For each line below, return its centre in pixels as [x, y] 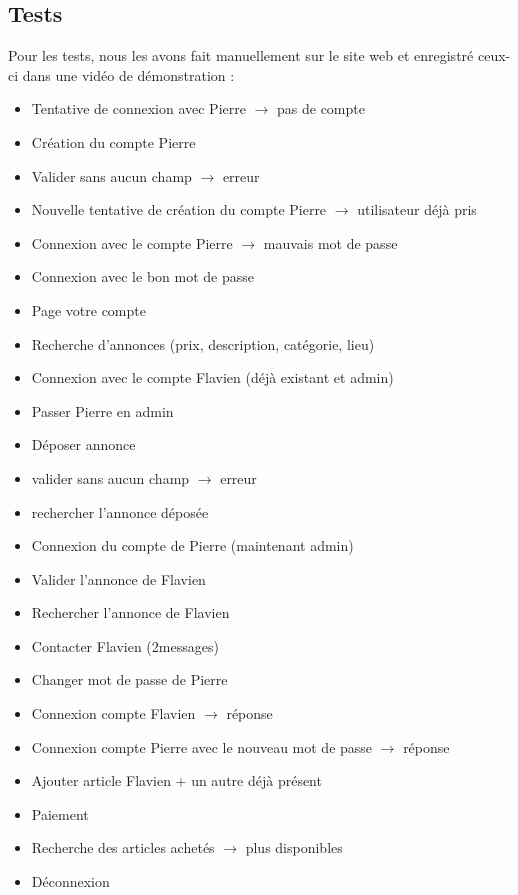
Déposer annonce [83, 444]
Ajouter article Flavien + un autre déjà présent [176, 780]
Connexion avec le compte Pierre [132, 242]
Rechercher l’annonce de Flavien [130, 612]
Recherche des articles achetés [123, 847]
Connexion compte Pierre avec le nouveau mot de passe [202, 746]
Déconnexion [70, 881]
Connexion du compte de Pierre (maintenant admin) [192, 545]
